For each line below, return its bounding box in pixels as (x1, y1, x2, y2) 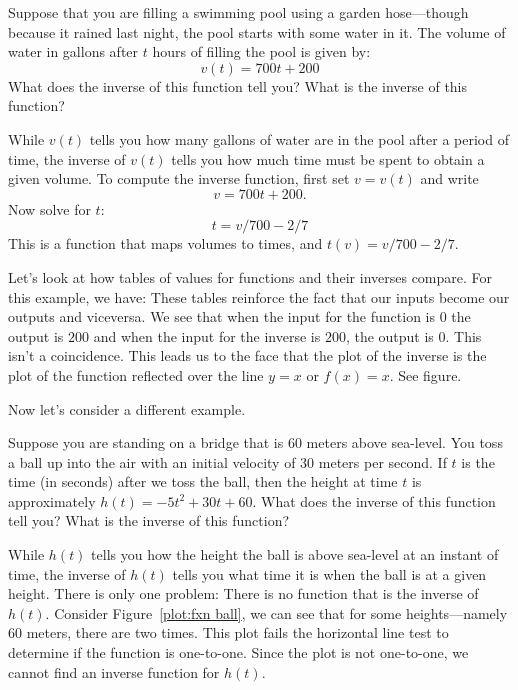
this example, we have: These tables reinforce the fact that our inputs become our (8, 286, 510, 307)
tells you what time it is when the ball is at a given (172, 563, 487, 584)
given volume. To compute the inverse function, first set (8, 168, 350, 189)
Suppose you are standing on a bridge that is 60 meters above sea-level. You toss (8, 432, 503, 453)
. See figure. (389, 364, 462, 385)
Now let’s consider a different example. (8, 398, 246, 419)
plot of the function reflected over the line (8, 364, 264, 385)
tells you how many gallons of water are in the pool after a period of (89, 128, 509, 149)
